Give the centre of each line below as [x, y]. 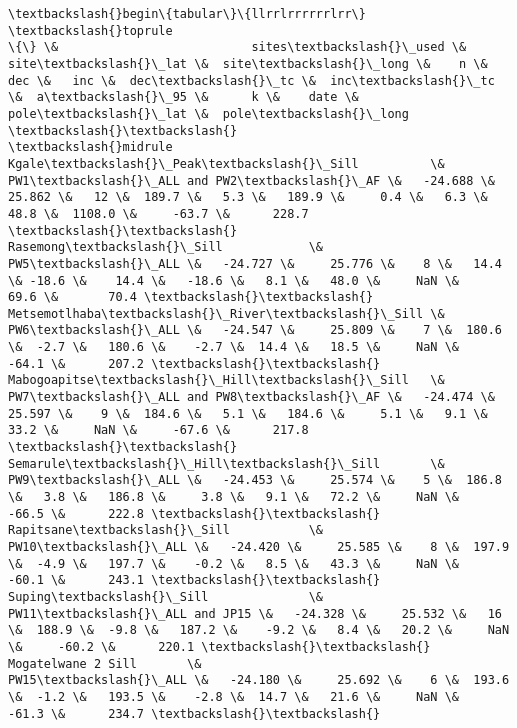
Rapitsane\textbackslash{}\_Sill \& [165, 530]
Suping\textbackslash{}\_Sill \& [165, 596]
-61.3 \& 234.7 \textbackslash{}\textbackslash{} [194, 713]
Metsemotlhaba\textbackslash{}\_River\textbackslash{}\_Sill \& [226, 313]
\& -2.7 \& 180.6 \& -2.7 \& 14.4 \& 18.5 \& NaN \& [234, 347]
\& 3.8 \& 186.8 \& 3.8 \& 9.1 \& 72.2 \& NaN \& [234, 497]
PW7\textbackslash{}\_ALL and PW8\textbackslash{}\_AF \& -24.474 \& [251, 397]
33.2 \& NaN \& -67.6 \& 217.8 [158, 430]
